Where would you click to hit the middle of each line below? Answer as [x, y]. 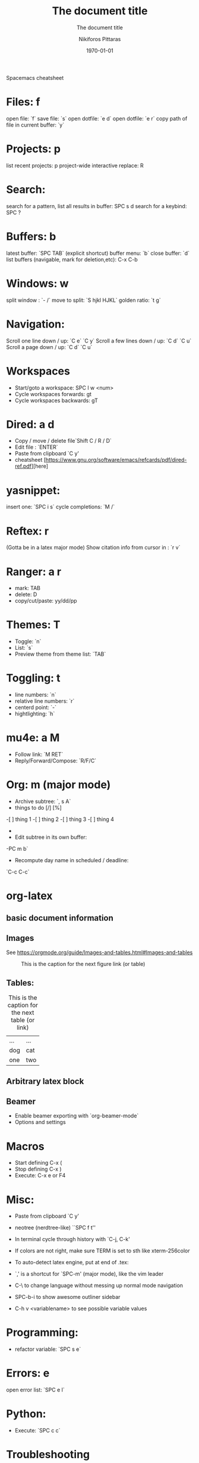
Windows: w [37, 283]
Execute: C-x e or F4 [40, 1175]
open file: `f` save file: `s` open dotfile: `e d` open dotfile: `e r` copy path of [97, 118]
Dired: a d [30, 424]
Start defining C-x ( [38, 1163]
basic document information [60, 918]
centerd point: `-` [36, 708]
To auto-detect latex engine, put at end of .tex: [72, 1263]
